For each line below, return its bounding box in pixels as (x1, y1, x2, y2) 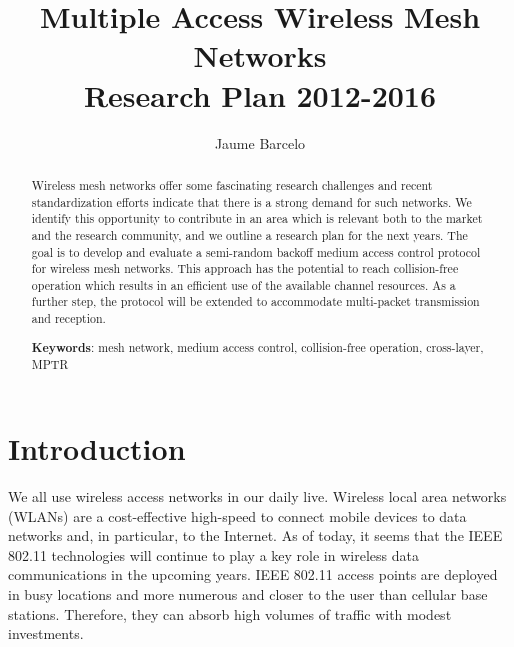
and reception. (31, 310, 106, 327)
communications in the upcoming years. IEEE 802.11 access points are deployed (8, 564, 498, 585)
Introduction (8, 428, 186, 468)
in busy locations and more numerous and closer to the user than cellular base (8, 583, 488, 604)
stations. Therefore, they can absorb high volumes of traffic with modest (8, 603, 452, 624)
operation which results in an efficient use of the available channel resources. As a (31, 276, 456, 293)
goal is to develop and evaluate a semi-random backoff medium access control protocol (31, 243, 481, 260)
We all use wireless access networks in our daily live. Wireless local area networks (8, 485, 507, 506)
